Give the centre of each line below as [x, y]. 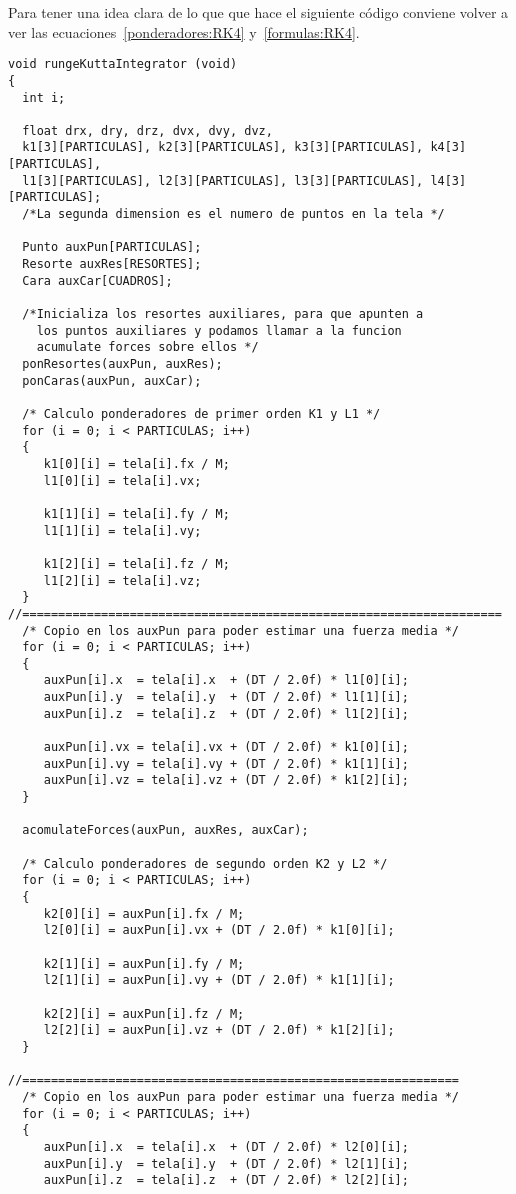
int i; [44, 97]
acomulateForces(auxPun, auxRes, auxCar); [165, 830]
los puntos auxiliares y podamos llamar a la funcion [219, 330]
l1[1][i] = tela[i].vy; [122, 530]
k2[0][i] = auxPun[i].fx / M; [144, 913]
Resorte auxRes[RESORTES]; [112, 264]
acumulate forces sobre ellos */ [147, 347]
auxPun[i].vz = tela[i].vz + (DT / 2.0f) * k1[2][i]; [226, 780]
